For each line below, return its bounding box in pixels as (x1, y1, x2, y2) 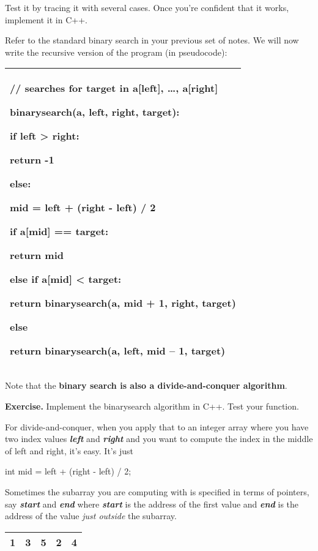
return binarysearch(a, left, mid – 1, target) (10, 343, 226, 358)
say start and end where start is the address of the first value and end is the (5, 497, 299, 510)
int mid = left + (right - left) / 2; (5, 465, 131, 478)
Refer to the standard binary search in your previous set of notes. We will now (5, 34, 299, 47)
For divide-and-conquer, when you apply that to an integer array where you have (5, 420, 309, 433)
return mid (10, 248, 64, 263)
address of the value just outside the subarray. (5, 509, 177, 522)
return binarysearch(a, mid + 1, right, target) (10, 296, 236, 310)
